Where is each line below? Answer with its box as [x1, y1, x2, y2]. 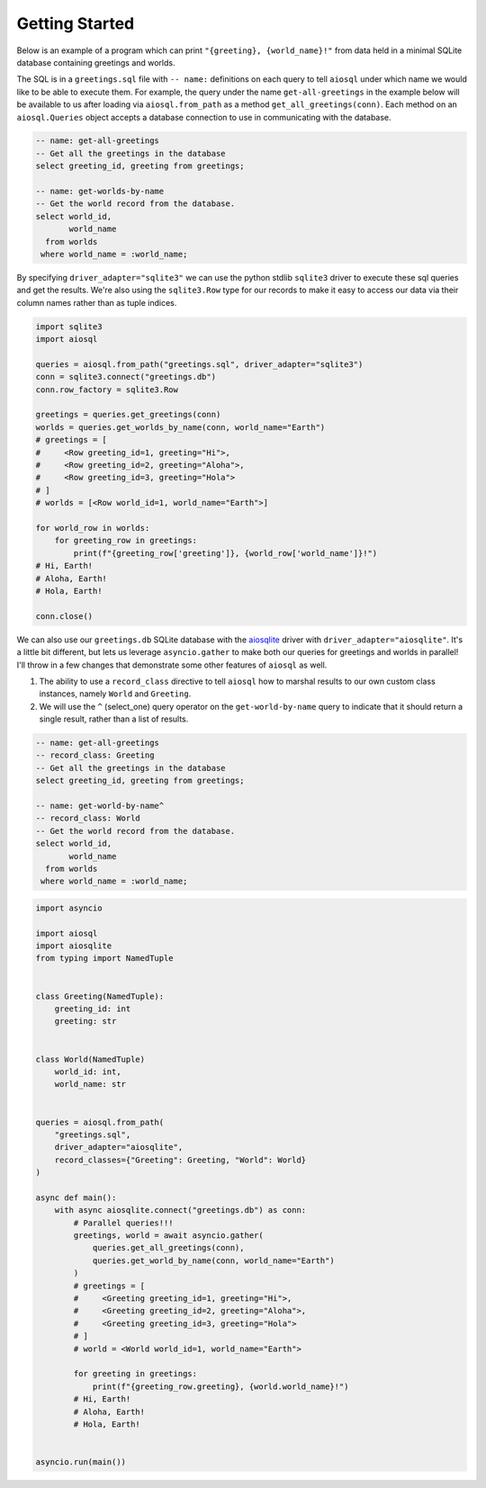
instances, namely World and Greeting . [39, 688, 192, 699]
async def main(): [35, 1192, 117, 1203]
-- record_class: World [35, 813, 141, 823]
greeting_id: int [54, 1004, 131, 1014]
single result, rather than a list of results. [39, 713, 189, 724]
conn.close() [35, 611, 94, 621]
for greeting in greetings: [73, 1368, 198, 1379]
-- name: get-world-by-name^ [35, 801, 165, 811]
